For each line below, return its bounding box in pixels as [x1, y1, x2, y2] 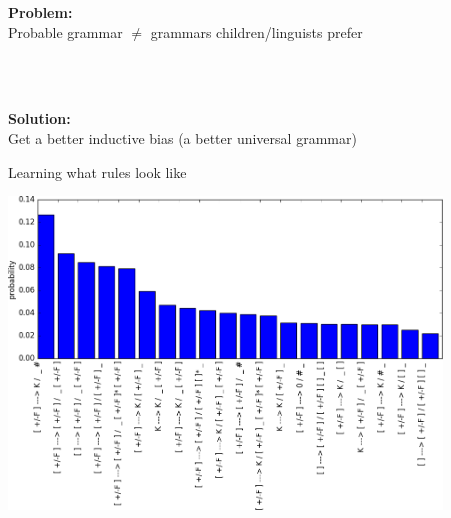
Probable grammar [8, 21, 123, 42]
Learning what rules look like [8, 161, 187, 182]
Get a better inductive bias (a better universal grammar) [8, 127, 357, 148]
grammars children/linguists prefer [150, 21, 363, 42]
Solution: [8, 108, 71, 129]
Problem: [8, 2, 73, 22]
